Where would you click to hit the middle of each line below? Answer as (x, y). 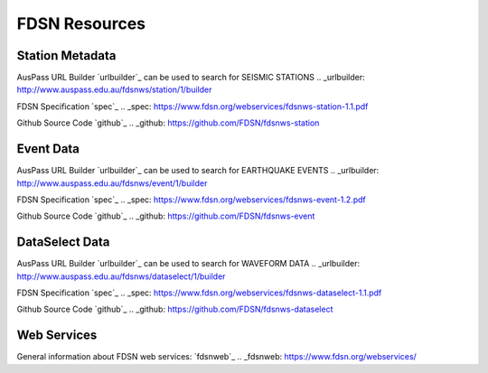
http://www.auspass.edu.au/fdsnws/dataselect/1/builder (121, 276)
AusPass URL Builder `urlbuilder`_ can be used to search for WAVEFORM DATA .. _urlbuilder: (188, 264)
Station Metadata (66, 56)
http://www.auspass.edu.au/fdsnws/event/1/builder (112, 183)
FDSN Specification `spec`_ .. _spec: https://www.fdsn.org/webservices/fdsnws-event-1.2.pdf (191, 200)
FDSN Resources (81, 23)
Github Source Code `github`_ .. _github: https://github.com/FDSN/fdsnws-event (166, 216)
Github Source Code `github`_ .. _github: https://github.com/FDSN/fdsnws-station (168, 123)
